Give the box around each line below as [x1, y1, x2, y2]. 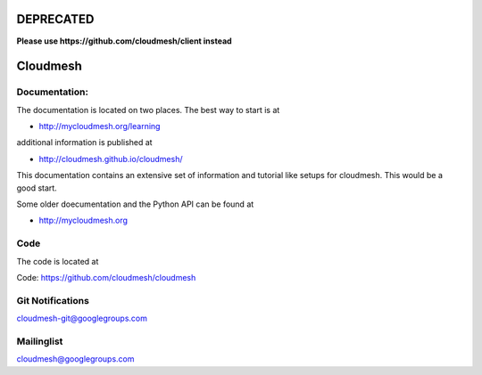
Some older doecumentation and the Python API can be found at [16, 199, 254, 209]
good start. [16, 183, 57, 193]
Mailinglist [16, 335, 63, 347]
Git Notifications [16, 294, 89, 306]
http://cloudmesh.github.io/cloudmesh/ [38, 153, 183, 164]
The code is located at [16, 256, 99, 266]
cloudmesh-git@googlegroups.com [16, 313, 147, 324]
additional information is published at [16, 137, 153, 148]
